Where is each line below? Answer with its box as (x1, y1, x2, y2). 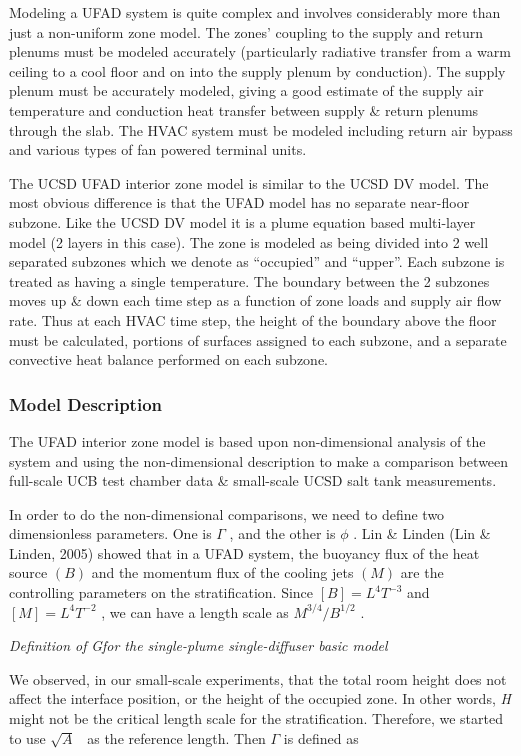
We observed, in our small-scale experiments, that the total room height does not (9, 668, 507, 689)
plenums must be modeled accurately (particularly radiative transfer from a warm (9, 41, 511, 62)
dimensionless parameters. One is (9, 523, 212, 544)
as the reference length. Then (87, 727, 266, 748)
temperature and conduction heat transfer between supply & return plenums (9, 99, 479, 120)
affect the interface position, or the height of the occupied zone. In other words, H (9, 688, 511, 709)
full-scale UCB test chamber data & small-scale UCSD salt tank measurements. (9, 470, 497, 491)
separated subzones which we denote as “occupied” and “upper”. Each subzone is (9, 251, 505, 272)
